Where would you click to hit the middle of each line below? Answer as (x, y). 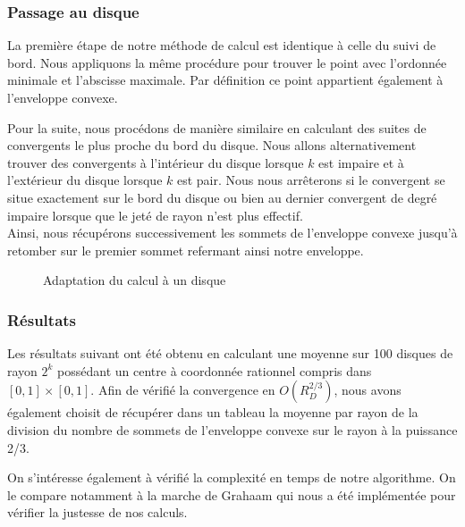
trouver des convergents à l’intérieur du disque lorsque (156, 162)
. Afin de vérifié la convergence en (183, 390)
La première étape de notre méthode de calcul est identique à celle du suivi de (222, 45)
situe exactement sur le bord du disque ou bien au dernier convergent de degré (222, 197)
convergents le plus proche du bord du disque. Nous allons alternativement (212, 145)
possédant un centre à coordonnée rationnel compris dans (215, 370)
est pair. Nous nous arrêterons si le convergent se (311, 180)
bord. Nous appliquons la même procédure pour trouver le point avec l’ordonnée (227, 62)
